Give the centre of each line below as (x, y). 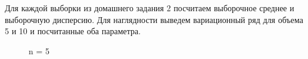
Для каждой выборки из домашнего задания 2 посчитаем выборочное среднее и (150, 8)
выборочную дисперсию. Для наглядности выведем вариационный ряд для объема (154, 19)
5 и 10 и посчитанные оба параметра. (73, 31)
